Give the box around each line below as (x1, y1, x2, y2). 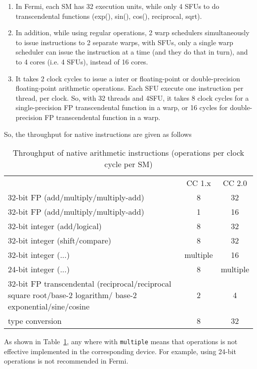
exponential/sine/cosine (8, 301, 90, 312)
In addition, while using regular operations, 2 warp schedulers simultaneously (15, 27, 250, 38)
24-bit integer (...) (8, 263, 70, 275)
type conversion (8, 315, 62, 327)
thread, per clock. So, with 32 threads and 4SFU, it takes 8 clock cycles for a (15, 92, 249, 103)
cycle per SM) (104, 158, 153, 170)
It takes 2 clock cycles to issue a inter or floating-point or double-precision (15, 73, 240, 83)
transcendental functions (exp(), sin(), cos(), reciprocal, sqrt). (15, 10, 202, 21)
